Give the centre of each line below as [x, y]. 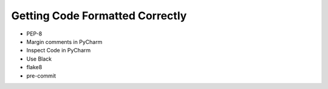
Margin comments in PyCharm [64, 41]
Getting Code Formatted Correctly [99, 16]
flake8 [34, 67]
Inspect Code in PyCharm [59, 51]
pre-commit [41, 76]
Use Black [39, 59]
